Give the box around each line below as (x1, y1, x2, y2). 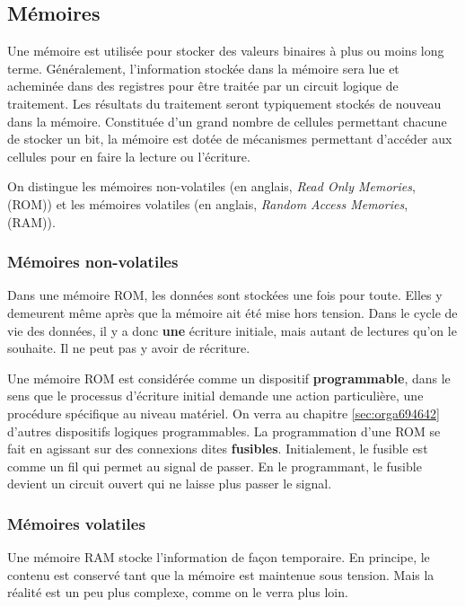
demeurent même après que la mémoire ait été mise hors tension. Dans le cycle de (7, 303, 458, 321)
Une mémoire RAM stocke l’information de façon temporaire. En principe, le (7, 548, 430, 567)
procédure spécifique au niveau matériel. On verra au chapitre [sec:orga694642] (7, 403, 440, 422)
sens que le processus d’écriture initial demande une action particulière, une (7, 386, 424, 405)
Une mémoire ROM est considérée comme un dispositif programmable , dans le (7, 368, 451, 387)
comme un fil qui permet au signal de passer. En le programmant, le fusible (7, 456, 422, 475)
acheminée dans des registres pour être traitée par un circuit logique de (7, 76, 399, 95)
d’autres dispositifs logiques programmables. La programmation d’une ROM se (7, 421, 441, 440)
